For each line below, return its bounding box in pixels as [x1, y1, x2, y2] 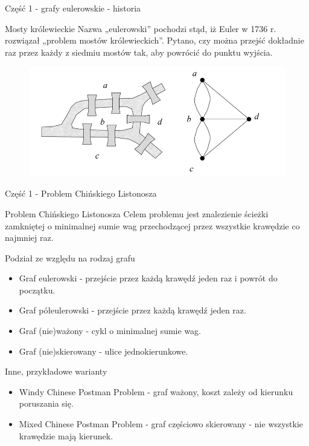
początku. [19, 283, 56, 296]
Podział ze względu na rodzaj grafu [5, 251, 135, 264]
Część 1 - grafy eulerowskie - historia [5, 2, 141, 14]
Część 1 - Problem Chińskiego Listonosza [5, 187, 157, 200]
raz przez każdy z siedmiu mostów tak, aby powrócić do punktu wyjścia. [5, 45, 273, 58]
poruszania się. [19, 397, 74, 410]
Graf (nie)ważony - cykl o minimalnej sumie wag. [19, 324, 201, 337]
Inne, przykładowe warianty [5, 365, 107, 378]
